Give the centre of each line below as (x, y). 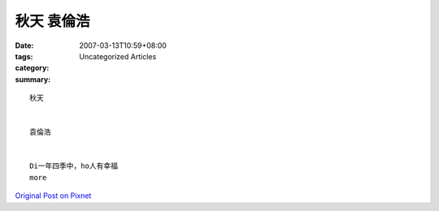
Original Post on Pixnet (53, 196)
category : (32, 68)
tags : (24, 56)
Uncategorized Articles (118, 56)
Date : (24, 45)
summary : (33, 79)
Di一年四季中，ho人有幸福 (74, 166)
